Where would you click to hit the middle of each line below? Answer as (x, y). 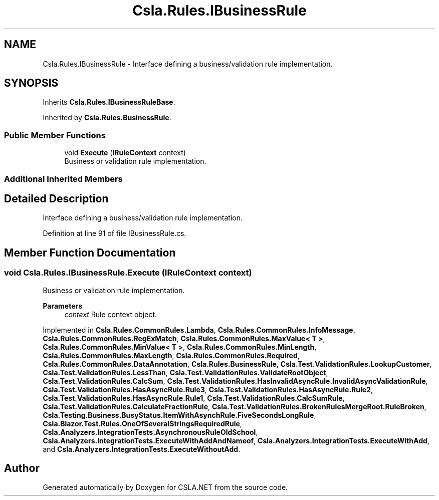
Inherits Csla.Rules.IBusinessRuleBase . (109, 102)
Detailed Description (56, 198)
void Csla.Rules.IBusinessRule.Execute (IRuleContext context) (128, 273)
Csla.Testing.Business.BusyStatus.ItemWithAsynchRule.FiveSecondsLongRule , (179, 415)
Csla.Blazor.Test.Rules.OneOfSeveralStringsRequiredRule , (142, 423)
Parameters (63, 306)
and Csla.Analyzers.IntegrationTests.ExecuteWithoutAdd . (142, 449)
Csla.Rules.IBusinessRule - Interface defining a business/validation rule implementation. (188, 64)
